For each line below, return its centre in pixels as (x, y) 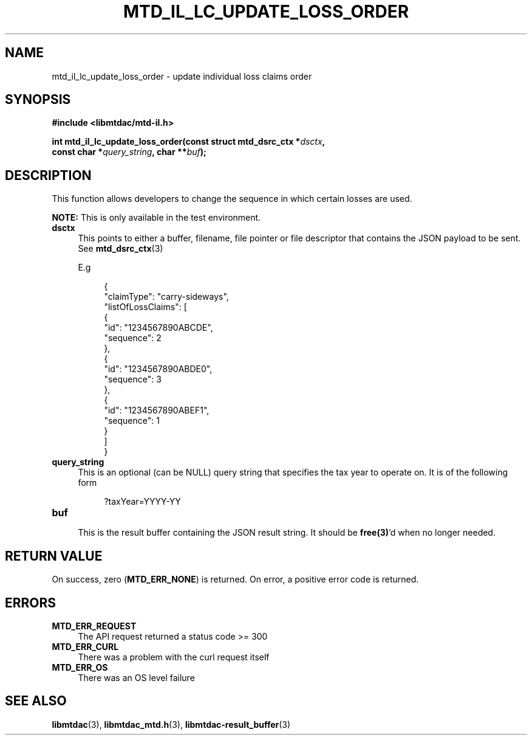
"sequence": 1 (132, 421)
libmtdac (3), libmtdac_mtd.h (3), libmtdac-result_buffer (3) (171, 724)
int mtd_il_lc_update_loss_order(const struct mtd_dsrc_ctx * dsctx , (189, 142)
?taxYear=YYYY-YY (142, 502)
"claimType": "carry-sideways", (166, 297)
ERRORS (31, 603)
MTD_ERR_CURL (85, 646)
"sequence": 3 (133, 379)
